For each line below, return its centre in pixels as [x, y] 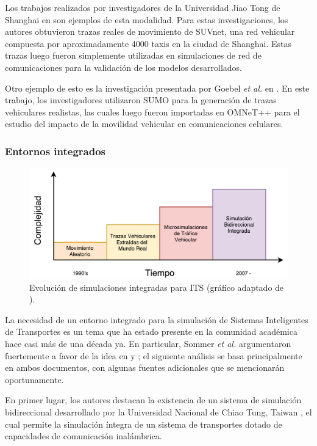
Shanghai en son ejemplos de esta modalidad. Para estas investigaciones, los [147, 19]
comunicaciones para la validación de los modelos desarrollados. [123, 67]
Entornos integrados [55, 151]
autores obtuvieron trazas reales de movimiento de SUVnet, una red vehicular [150, 31]
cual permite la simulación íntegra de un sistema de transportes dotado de [144, 424]
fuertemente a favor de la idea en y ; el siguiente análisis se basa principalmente [154, 355]
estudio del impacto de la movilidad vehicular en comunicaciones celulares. [144, 124]
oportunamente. [34, 379]
